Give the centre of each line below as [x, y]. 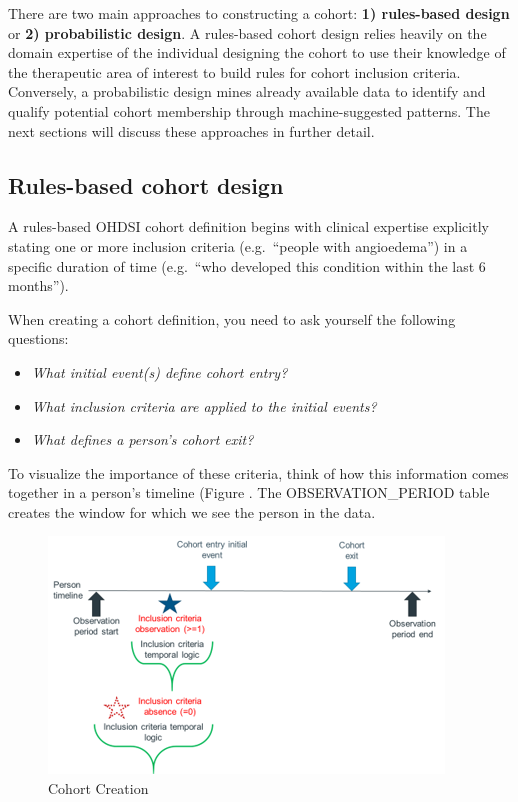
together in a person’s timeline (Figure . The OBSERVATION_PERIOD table [249, 492]
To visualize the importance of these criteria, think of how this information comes [258, 472]
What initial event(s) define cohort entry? [159, 371]
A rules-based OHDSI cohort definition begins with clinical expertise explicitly [248, 226]
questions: [38, 338]
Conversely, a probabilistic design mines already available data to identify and [247, 91]
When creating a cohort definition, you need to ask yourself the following [232, 318]
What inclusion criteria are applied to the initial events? [204, 405]
